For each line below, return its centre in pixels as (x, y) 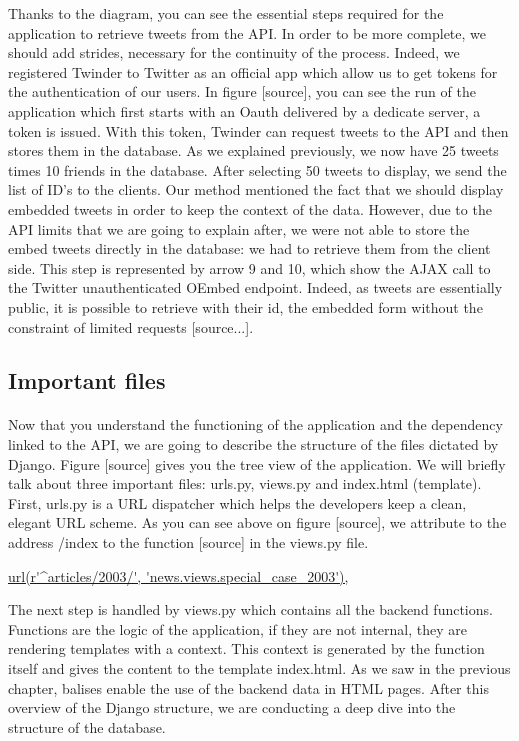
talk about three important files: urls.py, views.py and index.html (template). (245, 483)
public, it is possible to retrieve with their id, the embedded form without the (245, 306)
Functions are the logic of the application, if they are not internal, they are (237, 628)
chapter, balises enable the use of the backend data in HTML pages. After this (248, 687)
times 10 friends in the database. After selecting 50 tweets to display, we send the (257, 169)
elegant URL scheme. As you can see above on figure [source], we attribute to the (257, 522)
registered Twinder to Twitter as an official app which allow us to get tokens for (253, 71)
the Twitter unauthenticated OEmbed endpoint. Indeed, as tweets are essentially (255, 287)
